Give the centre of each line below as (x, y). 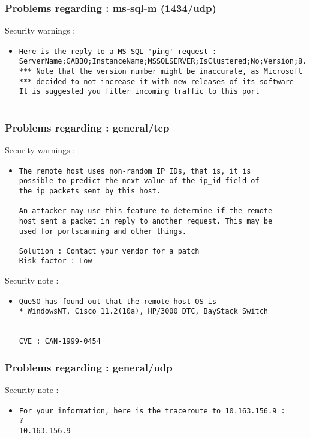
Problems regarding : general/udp (89, 367)
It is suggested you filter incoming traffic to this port (139, 92)
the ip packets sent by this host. (90, 191)
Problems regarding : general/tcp (87, 127)
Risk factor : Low (55, 261)
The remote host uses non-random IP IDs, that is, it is (135, 171)
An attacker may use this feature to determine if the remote (146, 211)
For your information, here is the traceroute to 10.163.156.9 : (152, 411)
